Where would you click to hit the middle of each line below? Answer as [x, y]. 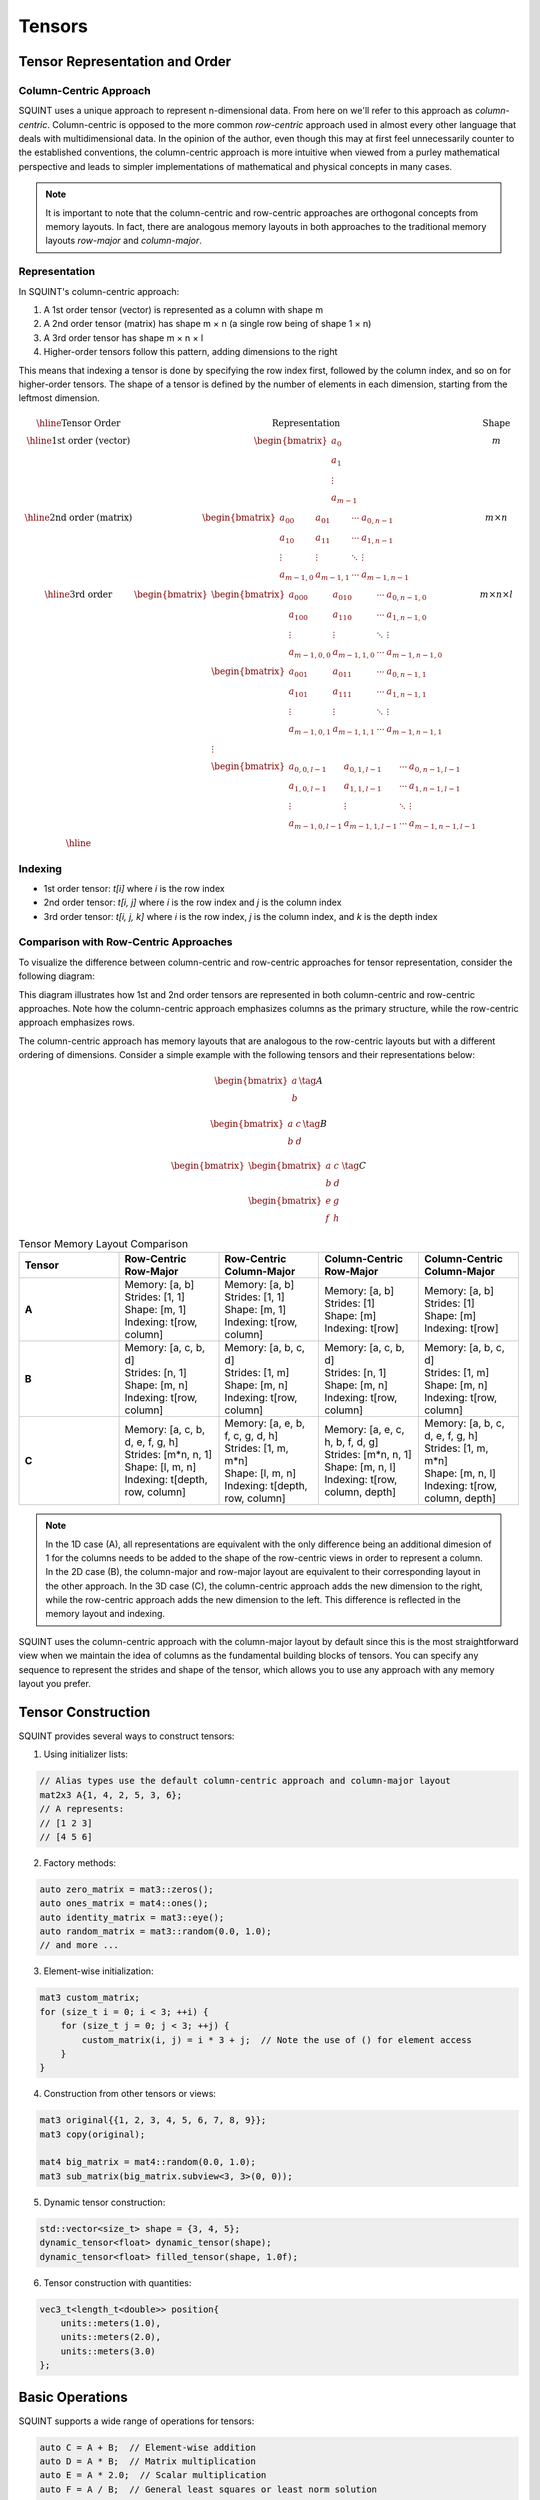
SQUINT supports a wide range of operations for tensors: [136, 2421]
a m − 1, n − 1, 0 [414, 653]
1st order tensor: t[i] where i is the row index [134, 888]
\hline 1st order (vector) [78, 440]
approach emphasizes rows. [76, 1022]
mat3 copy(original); [92, 2134]
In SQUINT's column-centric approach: [99, 291]
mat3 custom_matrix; [89, 1998]
